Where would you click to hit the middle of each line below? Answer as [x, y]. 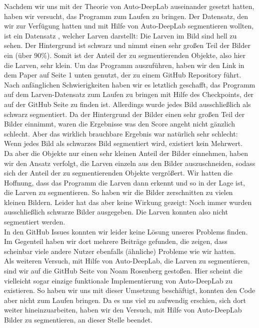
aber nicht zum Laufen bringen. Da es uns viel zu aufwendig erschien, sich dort [125, 300]
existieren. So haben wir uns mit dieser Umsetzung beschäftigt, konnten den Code [130, 290]
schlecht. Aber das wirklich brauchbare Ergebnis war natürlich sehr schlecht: [121, 133]
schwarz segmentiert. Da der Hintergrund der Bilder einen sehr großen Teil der [124, 114]
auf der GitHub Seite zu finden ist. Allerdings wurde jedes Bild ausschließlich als [127, 104]
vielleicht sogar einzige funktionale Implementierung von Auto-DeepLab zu [118, 280]
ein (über [18, 55]
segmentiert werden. [35, 222]
